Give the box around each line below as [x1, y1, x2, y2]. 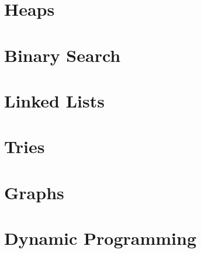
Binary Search [4, 43, 121, 67]
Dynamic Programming [4, 226, 197, 250]
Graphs [4, 180, 64, 204]
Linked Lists [4, 88, 105, 112]
